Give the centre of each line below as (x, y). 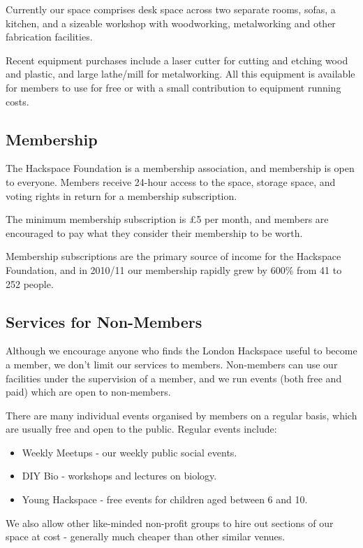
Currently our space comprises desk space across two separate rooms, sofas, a (171, 9)
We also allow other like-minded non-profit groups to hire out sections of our (170, 522)
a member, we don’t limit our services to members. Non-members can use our (172, 364)
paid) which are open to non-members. (88, 392)
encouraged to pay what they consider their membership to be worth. (154, 232)
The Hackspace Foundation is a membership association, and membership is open (180, 168)
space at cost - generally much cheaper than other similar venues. (146, 536)
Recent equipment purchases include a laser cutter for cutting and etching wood (177, 60)
